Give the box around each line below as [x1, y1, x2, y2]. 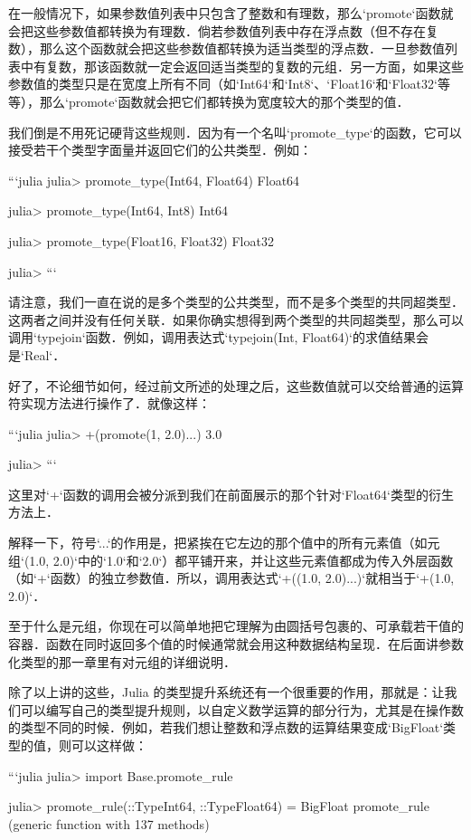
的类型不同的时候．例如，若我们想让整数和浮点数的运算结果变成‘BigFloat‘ [8, 718, 444, 737]
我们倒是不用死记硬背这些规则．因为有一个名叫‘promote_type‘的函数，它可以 [8, 122, 462, 141]
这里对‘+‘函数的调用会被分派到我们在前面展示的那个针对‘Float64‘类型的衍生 [8, 484, 454, 503]
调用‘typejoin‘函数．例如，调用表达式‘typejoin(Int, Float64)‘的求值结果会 [8, 328, 429, 347]
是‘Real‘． [8, 345, 66, 364]
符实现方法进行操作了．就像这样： [8, 394, 211, 413]
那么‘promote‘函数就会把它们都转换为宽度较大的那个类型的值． [39, 91, 410, 110]
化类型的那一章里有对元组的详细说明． [8, 652, 236, 671]
